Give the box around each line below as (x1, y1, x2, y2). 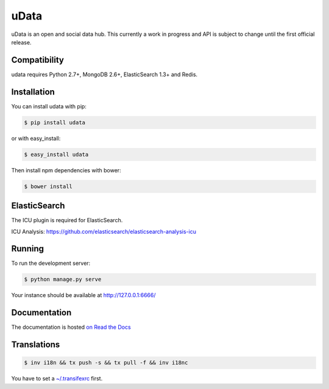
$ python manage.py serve (24, 276, 102, 283)
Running (11, 244, 44, 254)
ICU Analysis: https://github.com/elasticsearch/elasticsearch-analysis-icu (11, 228, 196, 235)
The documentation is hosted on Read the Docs (11, 323, 131, 331)
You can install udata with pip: (11, 102, 87, 110)
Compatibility (11, 55, 64, 65)
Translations (11, 340, 60, 350)
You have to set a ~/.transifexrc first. (11, 375, 103, 382)
